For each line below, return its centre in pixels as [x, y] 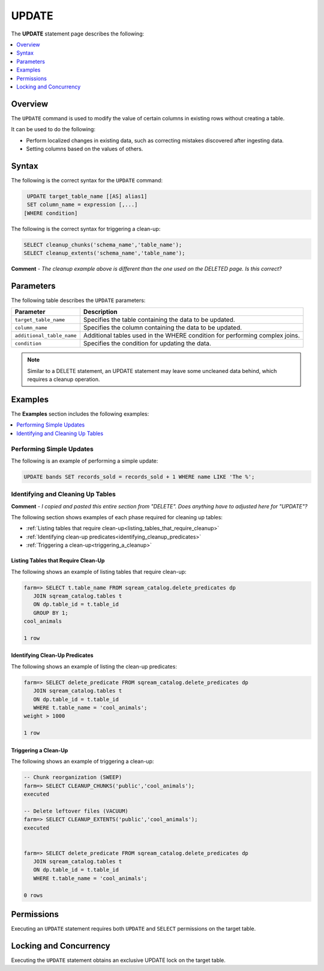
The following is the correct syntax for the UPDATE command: [87, 180]
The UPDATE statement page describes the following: [78, 34]
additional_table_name [46, 335]
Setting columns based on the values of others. [85, 149]
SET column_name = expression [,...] [82, 205]
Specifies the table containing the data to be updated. [159, 320]
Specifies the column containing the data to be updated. [163, 328]
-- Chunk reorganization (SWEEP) [73, 777]
